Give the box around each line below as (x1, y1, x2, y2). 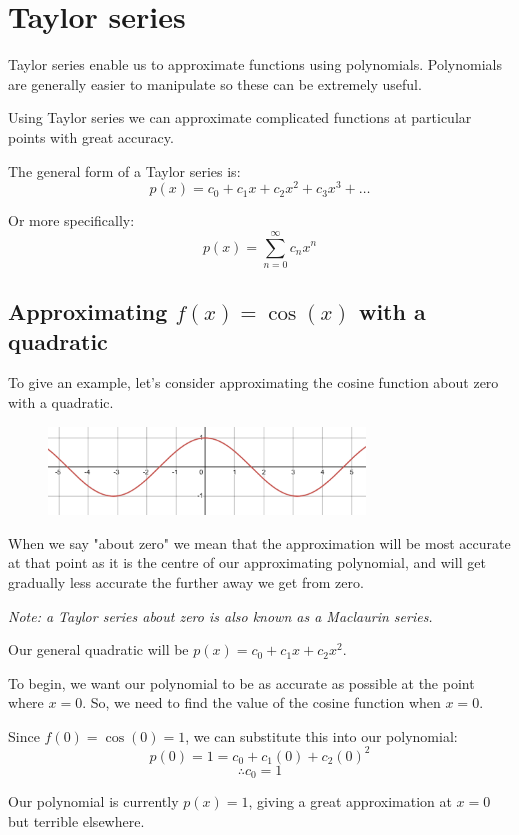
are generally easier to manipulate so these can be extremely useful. (8, 73, 422, 94)
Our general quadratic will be (8, 639, 189, 660)
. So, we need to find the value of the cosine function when (82, 692, 441, 713)
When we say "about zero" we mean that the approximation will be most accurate (8, 532, 511, 553)
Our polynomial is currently (8, 791, 179, 812)
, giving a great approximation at (248, 791, 452, 812)
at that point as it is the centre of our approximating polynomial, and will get (8, 552, 486, 573)
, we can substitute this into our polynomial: (185, 725, 458, 746)
